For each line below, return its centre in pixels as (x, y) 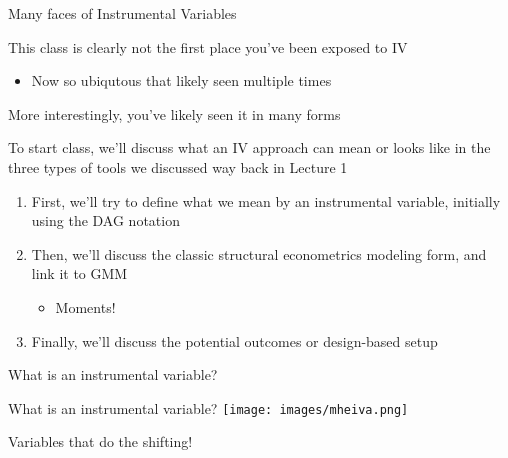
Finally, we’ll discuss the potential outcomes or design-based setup (234, 340)
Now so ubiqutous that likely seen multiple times (181, 80)
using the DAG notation (105, 220)
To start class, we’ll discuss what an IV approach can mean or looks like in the (249, 147)
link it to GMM (79, 273)
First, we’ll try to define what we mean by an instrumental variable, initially (266, 200)
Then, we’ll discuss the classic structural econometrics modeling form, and (259, 253)
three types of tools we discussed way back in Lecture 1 (178, 166)
